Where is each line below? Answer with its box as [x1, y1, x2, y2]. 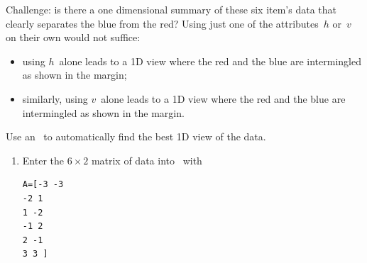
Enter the [22, 152, 64, 167]
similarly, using [22, 91, 88, 106]
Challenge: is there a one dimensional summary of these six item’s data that [6, 2, 337, 16]
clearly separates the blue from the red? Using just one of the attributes [6, 16, 319, 30]
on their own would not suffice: [6, 30, 141, 45]
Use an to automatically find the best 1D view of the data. [6, 129, 266, 144]
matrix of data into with [91, 152, 202, 167]
